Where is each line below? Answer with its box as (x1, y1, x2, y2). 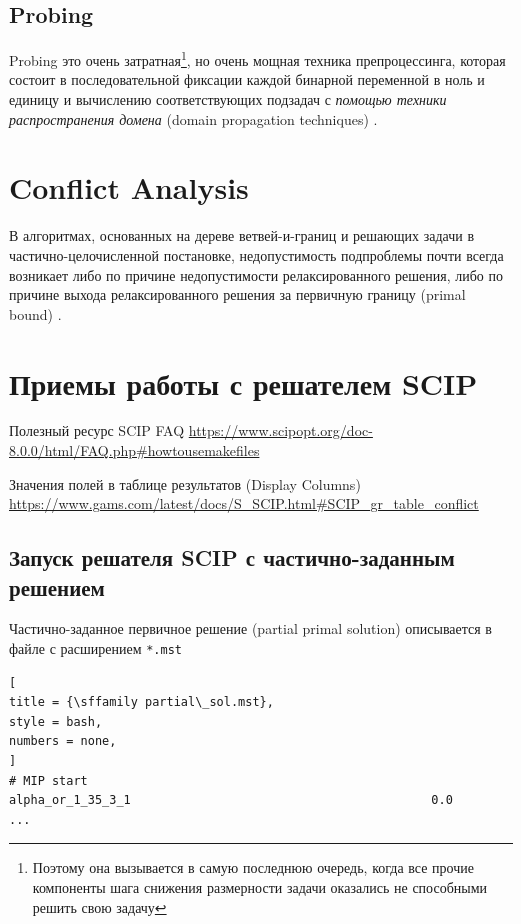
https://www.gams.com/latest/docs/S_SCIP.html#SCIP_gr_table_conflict (9, 493, 479, 514)
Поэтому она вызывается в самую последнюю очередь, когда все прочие (32, 857, 474, 878)
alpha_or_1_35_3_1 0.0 (9, 793, 453, 808)
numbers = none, (9, 734, 117, 749)
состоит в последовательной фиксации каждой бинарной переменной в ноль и (9, 69, 485, 90)
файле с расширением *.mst (9, 638, 182, 659)
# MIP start (9, 773, 88, 788)
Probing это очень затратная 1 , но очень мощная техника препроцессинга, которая (9, 47, 506, 70)
